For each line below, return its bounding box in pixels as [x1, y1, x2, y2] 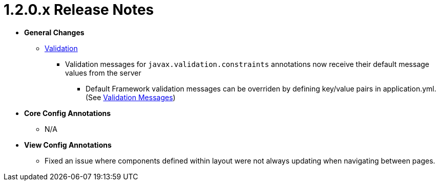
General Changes [24, 28, 85, 37]
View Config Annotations [24, 140, 112, 149]
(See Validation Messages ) [86, 92, 176, 102]
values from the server [65, 68, 141, 77]
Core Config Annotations [24, 108, 111, 118]
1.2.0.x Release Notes [4, 1, 154, 18]
